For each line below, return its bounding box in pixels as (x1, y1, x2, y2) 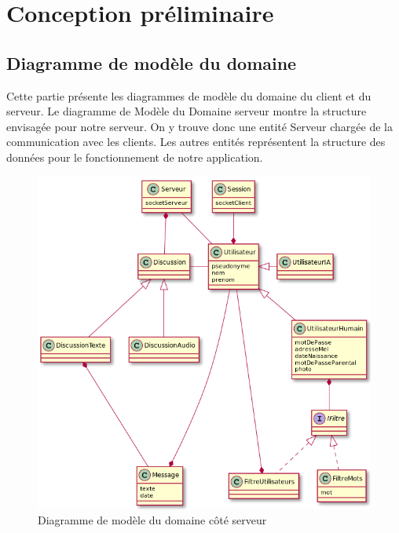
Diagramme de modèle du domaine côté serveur (38, 512, 267, 528)
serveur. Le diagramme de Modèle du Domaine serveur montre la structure (6, 103, 367, 119)
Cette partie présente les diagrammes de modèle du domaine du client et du (6, 87, 372, 104)
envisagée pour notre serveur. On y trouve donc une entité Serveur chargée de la (6, 118, 393, 134)
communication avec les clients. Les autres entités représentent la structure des (6, 133, 386, 150)
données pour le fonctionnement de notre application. (6, 148, 263, 165)
